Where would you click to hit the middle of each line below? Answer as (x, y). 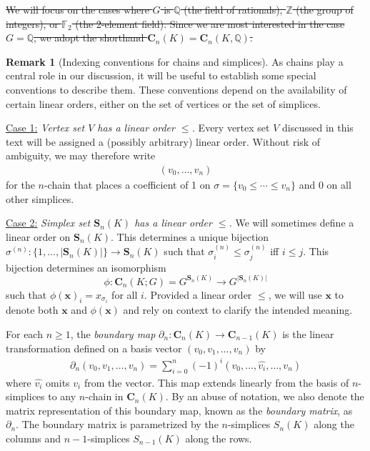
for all (125, 294)
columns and (34, 438)
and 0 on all (325, 184)
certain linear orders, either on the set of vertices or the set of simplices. (163, 103)
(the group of (325, 9)
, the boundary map (113, 334)
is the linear (308, 334)
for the (20, 184)
